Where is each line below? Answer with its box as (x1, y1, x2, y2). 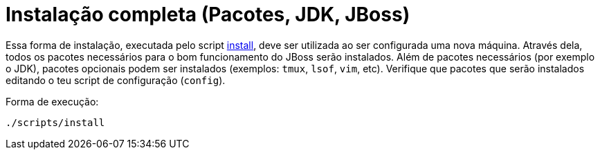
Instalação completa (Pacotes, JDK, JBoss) (6, 3, 410, 26)
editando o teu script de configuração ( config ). (6, 74, 226, 86)
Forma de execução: (6, 95, 99, 107)
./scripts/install (6, 116, 105, 128)
